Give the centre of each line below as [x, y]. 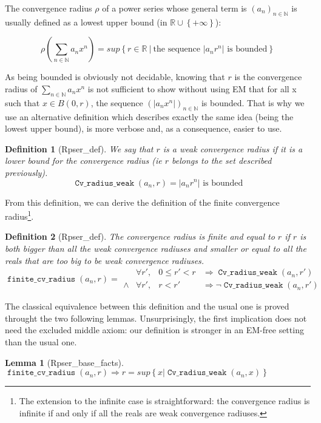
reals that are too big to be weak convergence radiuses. [105, 260]
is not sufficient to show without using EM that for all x [192, 88]
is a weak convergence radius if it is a [233, 148]
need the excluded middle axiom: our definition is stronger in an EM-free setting [154, 330]
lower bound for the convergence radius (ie [83, 161]
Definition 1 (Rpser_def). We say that [79, 148]
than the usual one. [41, 342]
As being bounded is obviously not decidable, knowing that [115, 77]
